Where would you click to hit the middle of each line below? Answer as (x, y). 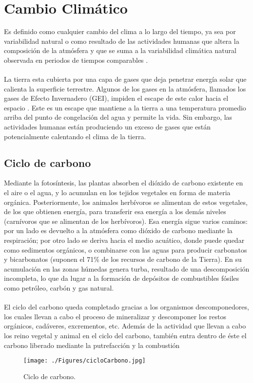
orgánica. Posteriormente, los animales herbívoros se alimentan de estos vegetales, (126, 202)
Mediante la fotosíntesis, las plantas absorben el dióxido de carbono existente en (124, 183)
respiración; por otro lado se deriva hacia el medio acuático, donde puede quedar (124, 240)
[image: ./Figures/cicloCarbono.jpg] (85, 361)
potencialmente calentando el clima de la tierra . (75, 136)
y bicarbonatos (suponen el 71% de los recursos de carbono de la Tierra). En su (123, 259)
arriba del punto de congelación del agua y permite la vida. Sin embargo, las (118, 117)
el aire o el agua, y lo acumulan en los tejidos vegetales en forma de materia (117, 192)
